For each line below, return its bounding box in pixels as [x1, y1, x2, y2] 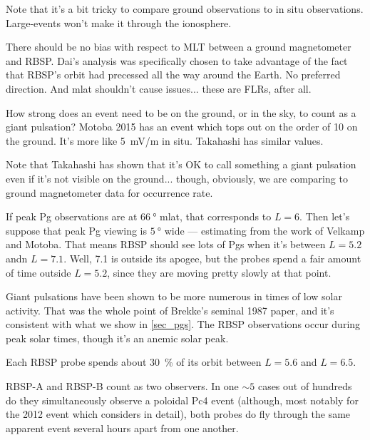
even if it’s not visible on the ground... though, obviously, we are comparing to [6, 170, 348, 185]
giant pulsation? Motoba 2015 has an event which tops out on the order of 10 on [6, 119, 358, 134]
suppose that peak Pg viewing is [6, 222, 147, 237]
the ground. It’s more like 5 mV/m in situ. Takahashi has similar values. [6, 133, 324, 148]
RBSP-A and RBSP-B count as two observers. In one [6, 379, 239, 394]
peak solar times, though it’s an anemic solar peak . [6, 330, 229, 345]
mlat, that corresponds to [160, 209, 272, 224]
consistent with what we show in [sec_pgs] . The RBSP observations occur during [6, 317, 361, 332]
